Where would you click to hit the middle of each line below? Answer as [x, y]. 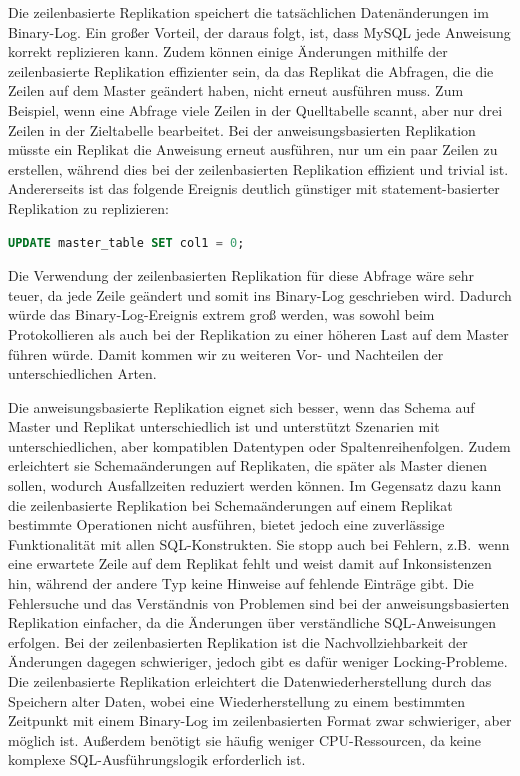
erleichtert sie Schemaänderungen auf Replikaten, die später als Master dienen [248, 465]
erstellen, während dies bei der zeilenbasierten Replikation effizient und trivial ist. [258, 168]
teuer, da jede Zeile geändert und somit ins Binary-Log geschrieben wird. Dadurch [260, 294]
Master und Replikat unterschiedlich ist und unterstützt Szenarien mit [224, 426]
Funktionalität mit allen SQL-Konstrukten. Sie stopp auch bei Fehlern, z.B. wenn [259, 543]
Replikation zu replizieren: [88, 207]
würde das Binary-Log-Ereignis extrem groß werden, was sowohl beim [221, 314]
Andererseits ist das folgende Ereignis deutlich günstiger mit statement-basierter [254, 188]
